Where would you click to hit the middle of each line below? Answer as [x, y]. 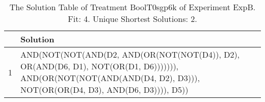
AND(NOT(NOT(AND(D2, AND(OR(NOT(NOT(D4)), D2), [130, 54]
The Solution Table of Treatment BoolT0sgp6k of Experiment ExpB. [132, 7]
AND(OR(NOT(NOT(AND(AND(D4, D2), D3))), [110, 78]
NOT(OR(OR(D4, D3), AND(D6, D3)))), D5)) [104, 90]
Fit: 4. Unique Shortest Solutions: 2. [132, 19]
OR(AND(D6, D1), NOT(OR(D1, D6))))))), [100, 66]
